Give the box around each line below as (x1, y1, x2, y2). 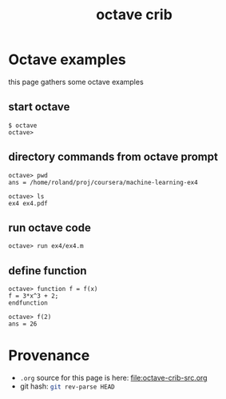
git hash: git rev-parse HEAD (19, 381, 115, 391)
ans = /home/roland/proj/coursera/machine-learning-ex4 (8, 178, 198, 186)
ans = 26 (8, 320, 38, 329)
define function (8, 264, 87, 277)
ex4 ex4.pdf (8, 199, 48, 207)
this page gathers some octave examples (8, 77, 144, 86)
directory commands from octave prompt (8, 150, 218, 164)
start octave (8, 100, 70, 114)
